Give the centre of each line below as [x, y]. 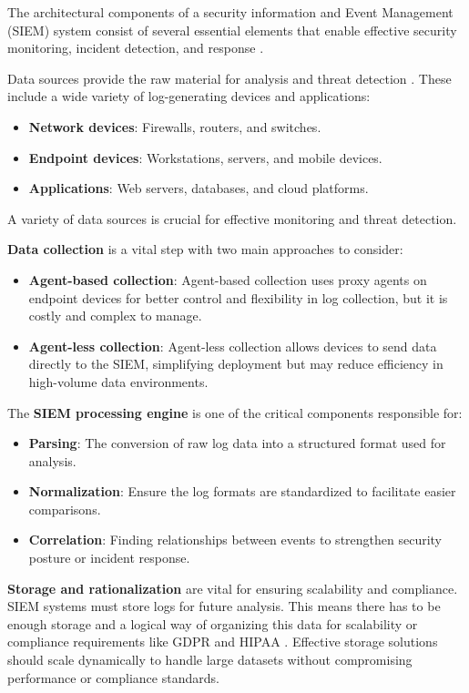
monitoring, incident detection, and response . [136, 48]
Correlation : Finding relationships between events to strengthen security [235, 540]
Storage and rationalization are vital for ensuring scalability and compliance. [233, 588]
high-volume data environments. [118, 381]
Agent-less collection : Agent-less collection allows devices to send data [233, 346]
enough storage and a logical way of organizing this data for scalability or [213, 623]
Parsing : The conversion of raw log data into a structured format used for [237, 443]
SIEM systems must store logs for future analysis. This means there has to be [224, 606]
